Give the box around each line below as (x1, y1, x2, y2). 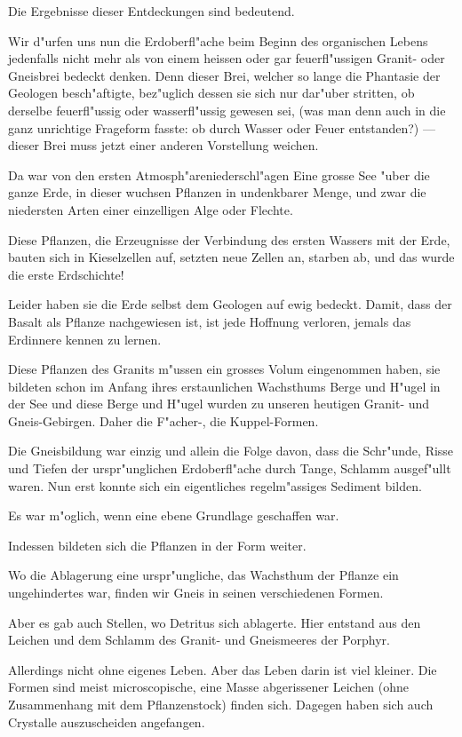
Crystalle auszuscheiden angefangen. (8, 712, 205, 731)
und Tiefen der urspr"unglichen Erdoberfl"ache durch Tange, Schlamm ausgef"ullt (8, 459, 451, 478)
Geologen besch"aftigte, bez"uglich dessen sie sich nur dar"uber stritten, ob (8, 83, 415, 102)
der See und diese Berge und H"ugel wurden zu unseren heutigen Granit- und (8, 394, 430, 413)
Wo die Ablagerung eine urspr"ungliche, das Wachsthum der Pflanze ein (8, 566, 399, 584)
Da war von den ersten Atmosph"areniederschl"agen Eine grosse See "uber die (8, 165, 430, 184)
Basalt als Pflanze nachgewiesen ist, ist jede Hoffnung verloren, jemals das (8, 312, 411, 330)
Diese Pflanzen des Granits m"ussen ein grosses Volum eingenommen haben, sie (8, 360, 441, 378)
